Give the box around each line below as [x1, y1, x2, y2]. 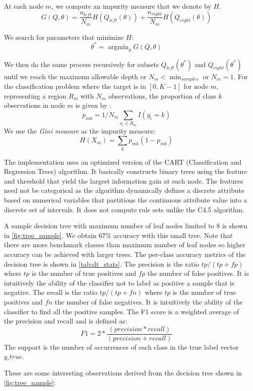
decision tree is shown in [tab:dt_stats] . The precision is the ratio [4, 258, 199, 269]
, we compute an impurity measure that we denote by [51, 1, 212, 11]
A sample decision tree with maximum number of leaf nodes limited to [4, 221, 215, 231]
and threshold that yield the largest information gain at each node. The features [4, 175, 243, 186]
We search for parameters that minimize [4, 32, 124, 42]
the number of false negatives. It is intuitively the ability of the [54, 296, 243, 306]
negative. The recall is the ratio [4, 287, 98, 297]
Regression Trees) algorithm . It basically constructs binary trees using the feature [4, 166, 248, 176]
